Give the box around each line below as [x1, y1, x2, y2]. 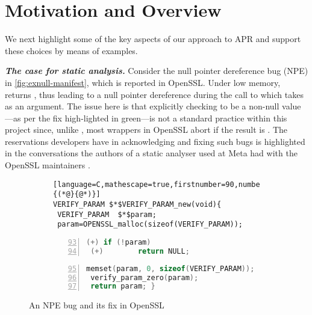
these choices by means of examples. [5, 44, 138, 57]
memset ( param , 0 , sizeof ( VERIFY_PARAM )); [86, 264, 255, 273]
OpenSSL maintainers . [5, 159, 90, 171]
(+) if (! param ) [86, 237, 151, 246]
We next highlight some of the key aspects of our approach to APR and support [5, 32, 301, 45]
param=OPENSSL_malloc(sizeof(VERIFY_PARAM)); [57, 220, 243, 229]
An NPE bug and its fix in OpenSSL [29, 299, 164, 311]
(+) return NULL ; [90, 246, 190, 255]
